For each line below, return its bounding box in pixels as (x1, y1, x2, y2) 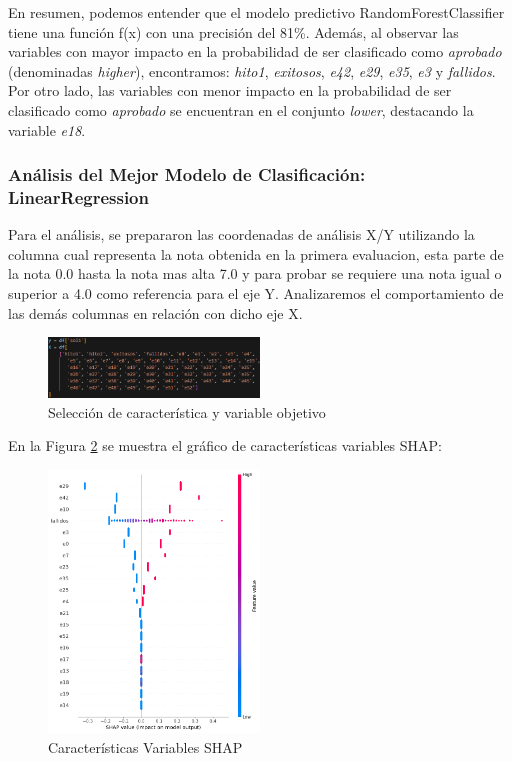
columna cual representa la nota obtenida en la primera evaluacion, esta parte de (8, 243, 504, 264)
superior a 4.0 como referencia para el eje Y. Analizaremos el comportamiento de (8, 283, 504, 304)
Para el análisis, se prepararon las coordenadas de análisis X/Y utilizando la (8, 224, 475, 245)
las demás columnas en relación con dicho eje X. (8, 302, 303, 323)
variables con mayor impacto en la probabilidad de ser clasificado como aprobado (8, 41, 502, 62)
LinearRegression (8, 185, 149, 209)
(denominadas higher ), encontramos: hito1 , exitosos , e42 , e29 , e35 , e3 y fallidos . (8, 60, 496, 81)
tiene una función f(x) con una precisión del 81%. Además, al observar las (8, 21, 459, 42)
